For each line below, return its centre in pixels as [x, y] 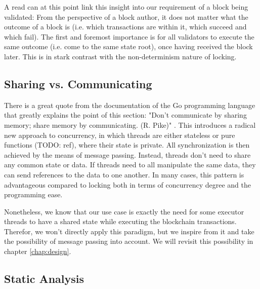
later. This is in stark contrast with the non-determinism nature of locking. [120, 56]
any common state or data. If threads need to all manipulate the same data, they [130, 165]
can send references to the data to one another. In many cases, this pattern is [124, 174]
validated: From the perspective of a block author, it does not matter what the [126, 16]
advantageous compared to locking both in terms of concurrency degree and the [128, 184]
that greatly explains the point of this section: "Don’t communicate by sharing [125, 115]
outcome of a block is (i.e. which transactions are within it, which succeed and [125, 27]
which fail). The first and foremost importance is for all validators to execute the [129, 36]
